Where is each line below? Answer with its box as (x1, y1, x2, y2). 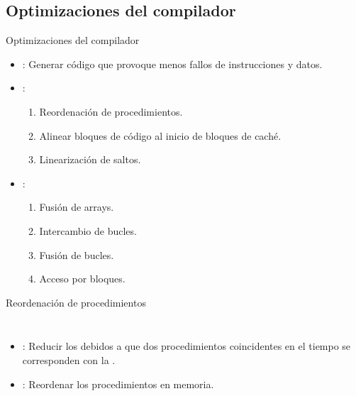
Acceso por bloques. (39, 271, 126, 286)
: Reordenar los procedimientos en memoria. (22, 376, 214, 391)
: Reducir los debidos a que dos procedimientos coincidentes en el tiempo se (22, 339, 351, 353)
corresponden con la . (22, 352, 116, 367)
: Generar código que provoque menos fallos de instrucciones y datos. (22, 56, 323, 71)
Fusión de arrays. (39, 199, 114, 214)
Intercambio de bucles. (39, 223, 137, 238)
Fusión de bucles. (39, 247, 114, 262)
